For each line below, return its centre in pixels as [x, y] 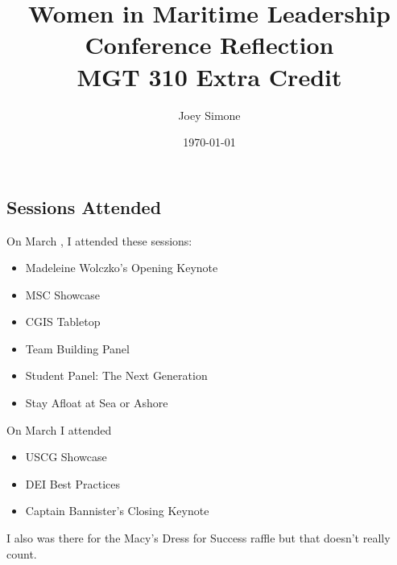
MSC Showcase [63, 294]
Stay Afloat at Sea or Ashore [97, 403]
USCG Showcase [66, 457]
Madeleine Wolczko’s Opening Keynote [122, 268]
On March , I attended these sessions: [99, 240]
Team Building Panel [77, 348]
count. [22, 553]
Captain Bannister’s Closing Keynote [117, 511]
